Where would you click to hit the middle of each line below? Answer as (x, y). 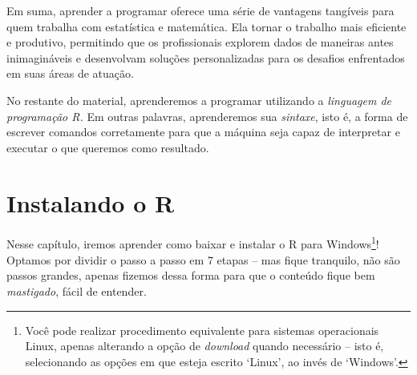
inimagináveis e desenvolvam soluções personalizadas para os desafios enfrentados (206, 57)
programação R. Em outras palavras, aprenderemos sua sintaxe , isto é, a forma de (207, 116)
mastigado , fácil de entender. (77, 290)
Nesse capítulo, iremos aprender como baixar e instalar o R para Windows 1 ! (193, 243)
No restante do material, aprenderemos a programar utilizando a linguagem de (199, 100)
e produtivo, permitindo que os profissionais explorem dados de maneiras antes (200, 42)
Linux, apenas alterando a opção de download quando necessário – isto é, (204, 346)
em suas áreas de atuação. (70, 73)
